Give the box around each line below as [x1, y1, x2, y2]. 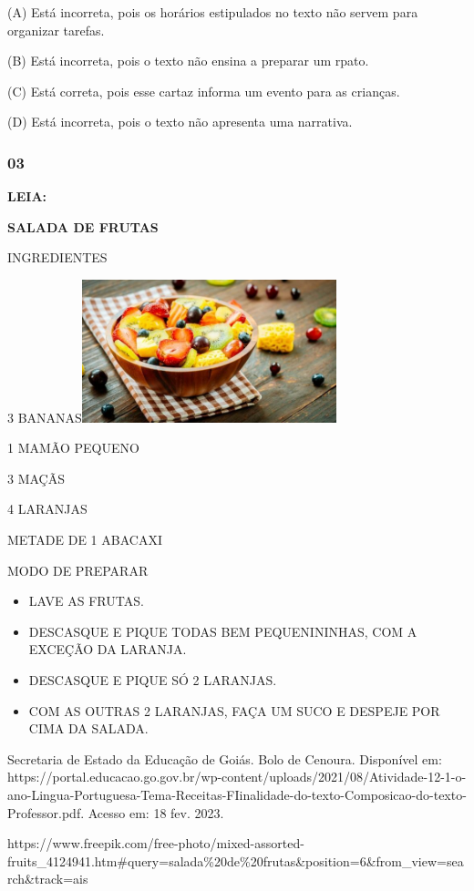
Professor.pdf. [7, 803, 85, 822]
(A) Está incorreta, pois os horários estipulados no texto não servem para [7, 3, 418, 21]
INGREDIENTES [7, 248, 108, 267]
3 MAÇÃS [7, 468, 65, 487]
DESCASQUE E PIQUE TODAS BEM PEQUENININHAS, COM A [28, 621, 417, 640]
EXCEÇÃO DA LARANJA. [28, 640, 187, 659]
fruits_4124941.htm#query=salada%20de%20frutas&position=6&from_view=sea [7, 851, 464, 870]
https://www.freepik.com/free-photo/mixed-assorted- [7, 834, 304, 853]
